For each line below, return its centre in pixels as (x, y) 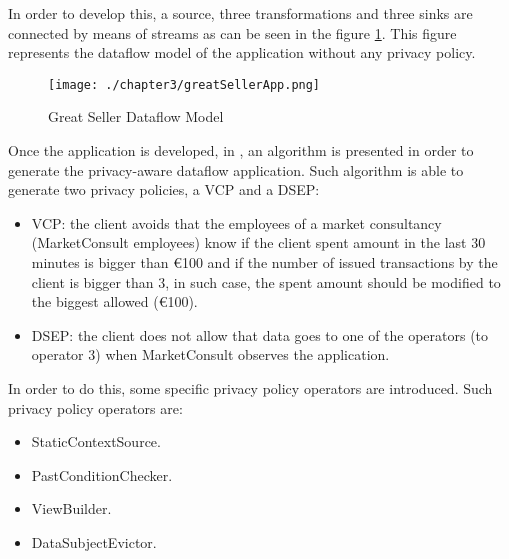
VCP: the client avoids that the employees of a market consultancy (236, 222)
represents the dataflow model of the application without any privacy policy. (242, 52)
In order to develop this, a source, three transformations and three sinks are (240, 13)
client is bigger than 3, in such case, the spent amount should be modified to (266, 281)
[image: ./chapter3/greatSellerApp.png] (184, 84)
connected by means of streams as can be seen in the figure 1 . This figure (232, 32)
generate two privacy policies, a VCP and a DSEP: (164, 189)
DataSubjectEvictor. (94, 541)
